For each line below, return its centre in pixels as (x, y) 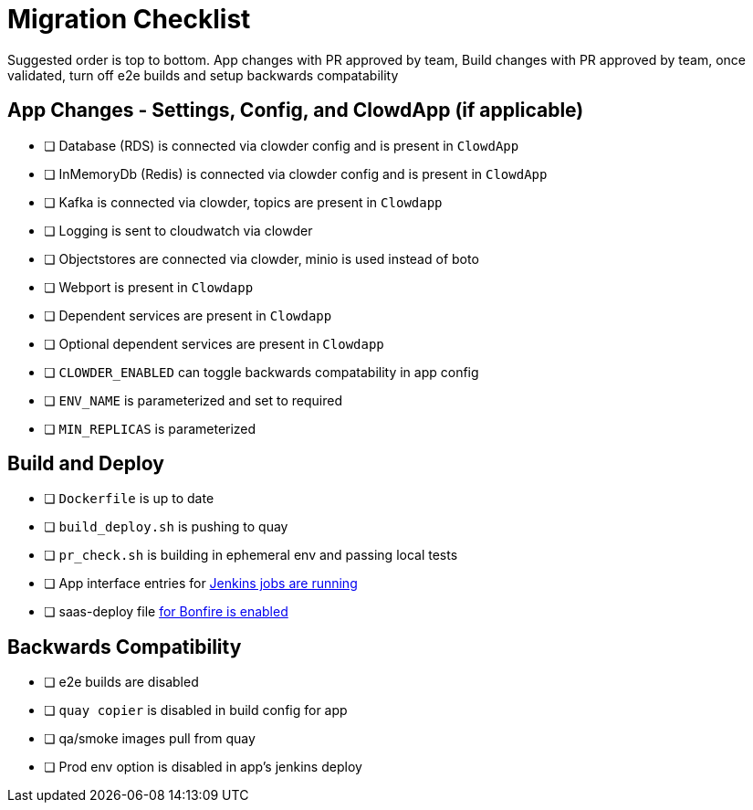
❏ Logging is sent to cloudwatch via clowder (178, 230)
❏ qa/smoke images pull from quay (150, 739)
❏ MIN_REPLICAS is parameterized (150, 428)
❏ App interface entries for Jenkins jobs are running (201, 584)
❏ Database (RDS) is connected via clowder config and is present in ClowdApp (282, 145)
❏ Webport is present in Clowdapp (149, 287)
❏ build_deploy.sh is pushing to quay (166, 527)
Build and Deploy (86, 464)
